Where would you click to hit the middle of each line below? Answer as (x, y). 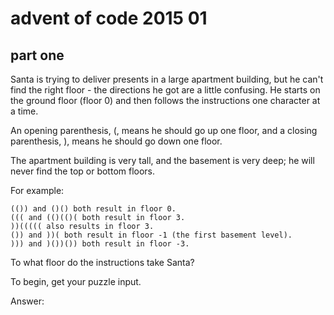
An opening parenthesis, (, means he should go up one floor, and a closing (164, 130)
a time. (24, 111)
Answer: (27, 301)
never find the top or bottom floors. (83, 171)
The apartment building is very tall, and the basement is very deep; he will (162, 160)
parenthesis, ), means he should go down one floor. (116, 141)
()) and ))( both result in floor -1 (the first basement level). (151, 235)
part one (37, 55)
